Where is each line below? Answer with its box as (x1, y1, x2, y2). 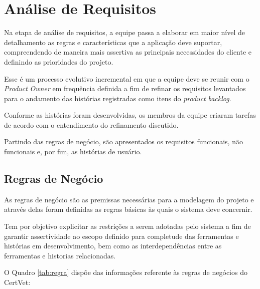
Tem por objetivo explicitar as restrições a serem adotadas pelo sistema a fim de (4, 221, 251, 231)
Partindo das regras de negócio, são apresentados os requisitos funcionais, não (4, 136, 243, 147)
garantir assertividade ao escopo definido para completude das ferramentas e (4, 230, 239, 241)
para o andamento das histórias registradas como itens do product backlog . (4, 93, 231, 103)
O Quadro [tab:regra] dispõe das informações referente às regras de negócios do (4, 267, 247, 277)
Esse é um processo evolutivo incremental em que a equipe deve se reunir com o (4, 73, 249, 84)
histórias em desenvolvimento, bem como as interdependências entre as (4, 240, 222, 251)
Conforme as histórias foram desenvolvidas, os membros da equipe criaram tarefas (4, 110, 256, 120)
